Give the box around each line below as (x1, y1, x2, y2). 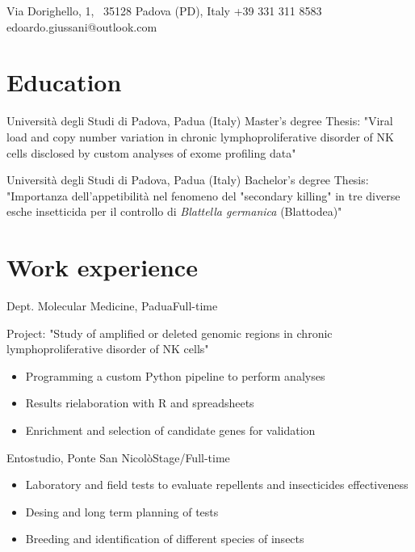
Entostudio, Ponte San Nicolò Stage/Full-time (6, 449, 230, 466)
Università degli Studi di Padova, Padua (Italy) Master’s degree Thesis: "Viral (6, 112, 393, 129)
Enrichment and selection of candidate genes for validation (25, 421, 316, 438)
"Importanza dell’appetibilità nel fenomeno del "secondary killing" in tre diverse (6, 187, 400, 204)
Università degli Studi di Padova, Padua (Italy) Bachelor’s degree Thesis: (6, 171, 369, 188)
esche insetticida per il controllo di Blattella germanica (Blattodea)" (6, 203, 342, 220)
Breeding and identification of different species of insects (25, 530, 304, 547)
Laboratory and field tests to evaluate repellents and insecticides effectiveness (25, 476, 409, 493)
